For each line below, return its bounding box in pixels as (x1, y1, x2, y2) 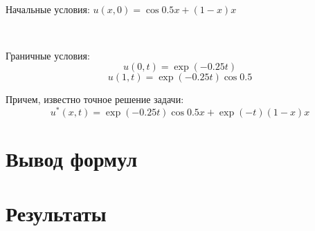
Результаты (6, 198, 107, 227)
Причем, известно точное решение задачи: (6, 92, 184, 107)
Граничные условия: (6, 48, 90, 62)
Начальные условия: (6, 1, 90, 16)
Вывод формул (6, 145, 138, 173)
